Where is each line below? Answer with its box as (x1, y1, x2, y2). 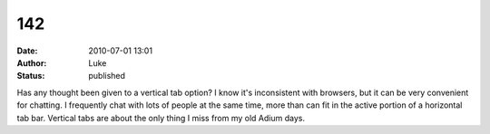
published (88, 71, 126, 81)
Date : (16, 45, 38, 56)
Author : (16, 57, 47, 68)
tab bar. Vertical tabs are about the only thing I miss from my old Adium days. (16, 112, 306, 123)
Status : (16, 71, 45, 81)
